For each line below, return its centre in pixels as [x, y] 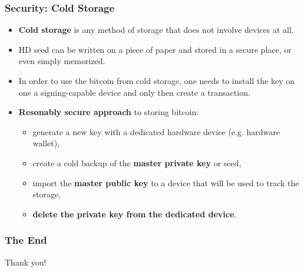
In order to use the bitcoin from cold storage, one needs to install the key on [157, 80]
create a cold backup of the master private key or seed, [137, 162]
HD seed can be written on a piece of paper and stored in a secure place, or [155, 49]
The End [26, 240]
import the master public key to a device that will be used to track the [166, 182]
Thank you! [26, 262]
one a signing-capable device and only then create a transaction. [134, 92]
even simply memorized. [62, 61]
